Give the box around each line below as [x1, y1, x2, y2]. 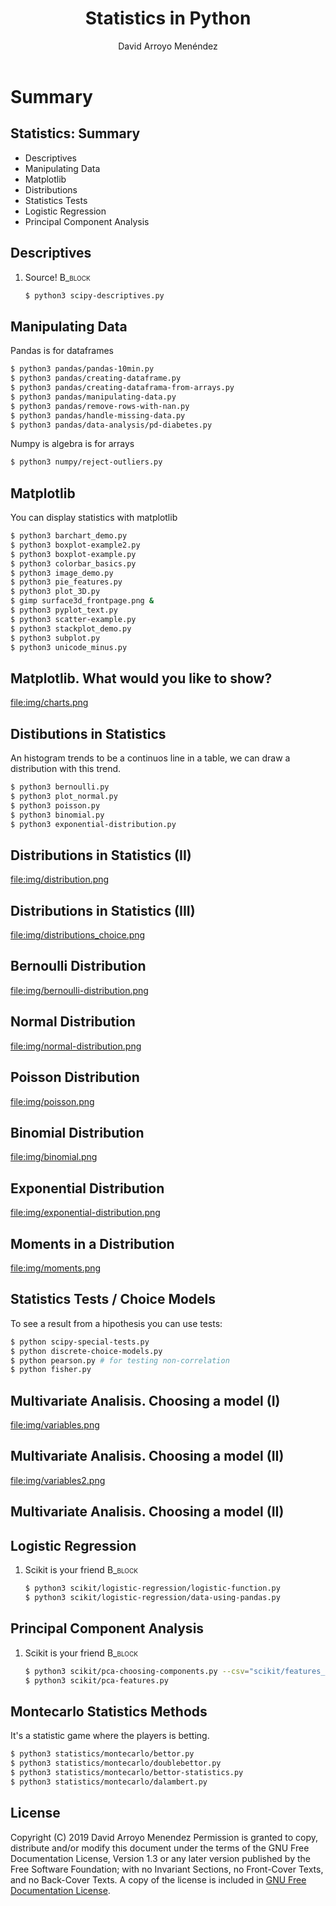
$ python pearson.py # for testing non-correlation [10, 1355, 230, 1366]
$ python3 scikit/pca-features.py [24, 1675, 169, 1686]
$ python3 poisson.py [10, 800, 101, 811]
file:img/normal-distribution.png [10, 1040, 142, 1052]
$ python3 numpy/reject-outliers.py [10, 457, 163, 467]
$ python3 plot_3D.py [10, 587, 101, 597]
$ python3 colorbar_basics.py [10, 558, 137, 569]
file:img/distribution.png [10, 873, 110, 886]
